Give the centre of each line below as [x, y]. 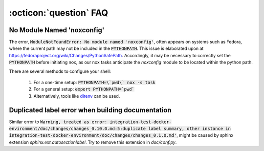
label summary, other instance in [189, 129]
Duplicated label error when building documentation [90, 110]
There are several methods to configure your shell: [60, 71]
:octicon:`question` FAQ [59, 13]
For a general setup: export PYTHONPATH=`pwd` [84, 89]
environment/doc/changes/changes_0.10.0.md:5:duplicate [77, 129]
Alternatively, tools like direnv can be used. [77, 96]
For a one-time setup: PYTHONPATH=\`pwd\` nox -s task [95, 83]
